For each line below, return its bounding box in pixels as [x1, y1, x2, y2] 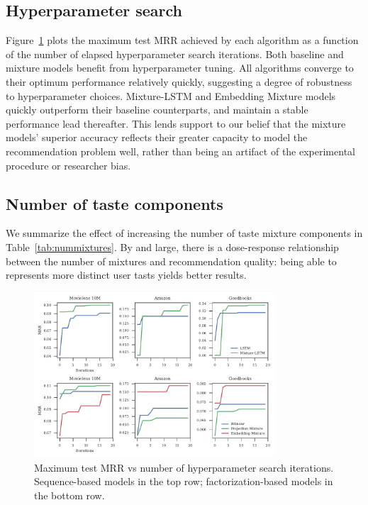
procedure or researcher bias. [6, 157, 131, 172]
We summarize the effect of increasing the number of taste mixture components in [6, 226, 363, 240]
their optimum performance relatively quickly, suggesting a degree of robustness [6, 74, 352, 89]
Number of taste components [6, 192, 223, 214]
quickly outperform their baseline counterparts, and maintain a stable [6, 102, 308, 117]
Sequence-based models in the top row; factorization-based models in [34, 474, 333, 489]
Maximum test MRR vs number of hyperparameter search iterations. [34, 460, 334, 475]
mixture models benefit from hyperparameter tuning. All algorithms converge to [6, 60, 354, 75]
